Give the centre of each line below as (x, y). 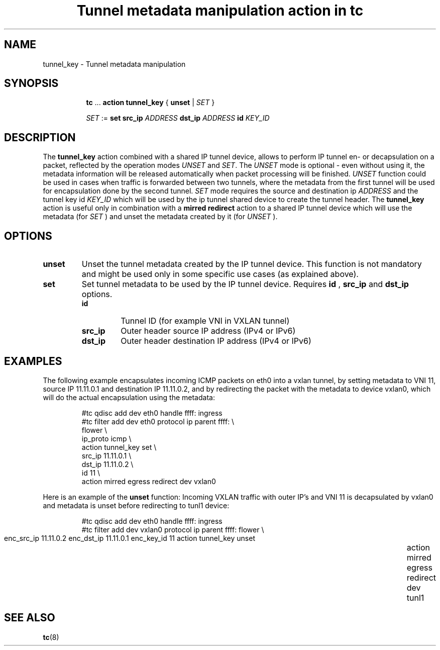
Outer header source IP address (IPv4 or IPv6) (208, 331)
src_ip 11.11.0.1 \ (106, 455)
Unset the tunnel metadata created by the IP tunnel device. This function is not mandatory (252, 264)
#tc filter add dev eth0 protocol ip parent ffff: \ (158, 421)
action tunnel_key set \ (119, 447)
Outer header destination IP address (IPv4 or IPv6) (216, 341)
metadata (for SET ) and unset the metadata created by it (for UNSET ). (160, 217)
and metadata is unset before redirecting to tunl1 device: (136, 505)
